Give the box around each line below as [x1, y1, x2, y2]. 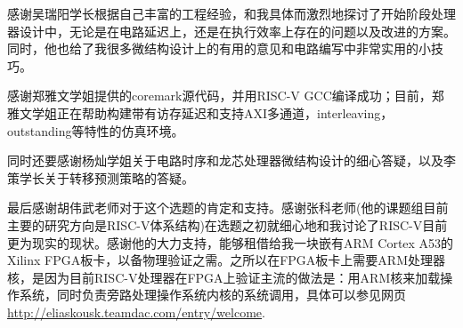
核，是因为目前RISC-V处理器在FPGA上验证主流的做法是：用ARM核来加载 [7, 268, 441, 286]
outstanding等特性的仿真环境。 [7, 121, 184, 140]
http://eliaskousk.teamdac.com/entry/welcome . [7, 302, 265, 321]
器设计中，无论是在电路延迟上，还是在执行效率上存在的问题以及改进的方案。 [7, 21, 456, 40]
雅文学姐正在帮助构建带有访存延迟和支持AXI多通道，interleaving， [7, 103, 394, 122]
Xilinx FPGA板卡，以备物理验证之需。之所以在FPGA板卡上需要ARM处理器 [7, 251, 445, 269]
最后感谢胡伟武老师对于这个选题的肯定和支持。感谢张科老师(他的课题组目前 [7, 198, 449, 217]
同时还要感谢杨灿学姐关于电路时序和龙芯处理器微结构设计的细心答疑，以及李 [7, 151, 456, 170]
